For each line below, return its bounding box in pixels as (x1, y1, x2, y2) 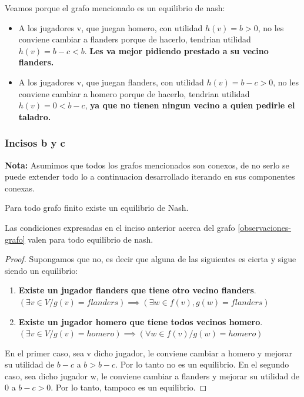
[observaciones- (238, 221, 292, 233)
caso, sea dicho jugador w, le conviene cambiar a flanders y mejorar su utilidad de (5, 369, 299, 382)
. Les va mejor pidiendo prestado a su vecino (84, 44, 269, 57)
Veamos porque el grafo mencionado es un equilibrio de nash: (5, 2, 225, 14)
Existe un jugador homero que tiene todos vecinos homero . (18, 315, 263, 327)
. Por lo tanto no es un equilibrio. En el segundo (115, 358, 289, 370)
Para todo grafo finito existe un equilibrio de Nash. (5, 201, 189, 214)
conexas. (5, 181, 35, 194)
